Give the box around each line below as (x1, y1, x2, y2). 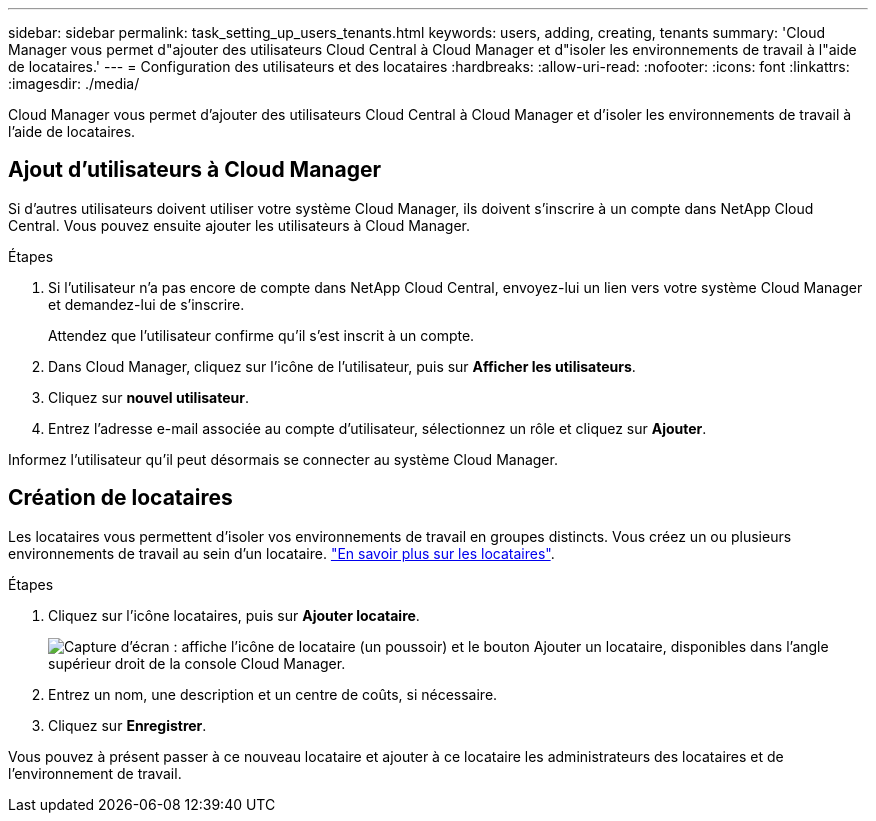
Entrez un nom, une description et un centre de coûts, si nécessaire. (48, 685, 498, 703)
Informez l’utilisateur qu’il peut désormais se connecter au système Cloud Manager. (8, 450, 558, 468)
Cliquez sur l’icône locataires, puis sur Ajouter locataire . (48, 606, 420, 624)
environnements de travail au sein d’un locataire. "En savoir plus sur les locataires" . (8, 544, 555, 562)
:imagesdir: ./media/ (8, 75, 140, 92)
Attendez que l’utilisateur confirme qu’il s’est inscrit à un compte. (48, 326, 475, 344)
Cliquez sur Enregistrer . (48, 716, 207, 734)
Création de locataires (8, 485, 233, 511)
